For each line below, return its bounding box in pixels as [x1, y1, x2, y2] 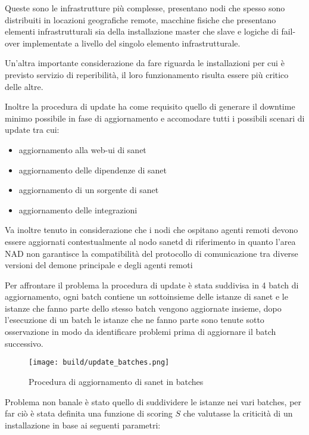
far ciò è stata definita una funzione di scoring [5, 407, 173, 420]
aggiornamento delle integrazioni [18, 203, 138, 216]
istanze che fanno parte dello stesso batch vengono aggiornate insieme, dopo [5, 302, 282, 314]
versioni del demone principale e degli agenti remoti [5, 259, 193, 271]
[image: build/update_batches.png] [29, 358, 170, 367]
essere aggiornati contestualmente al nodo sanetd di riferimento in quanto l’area [5, 235, 296, 247]
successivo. [5, 337, 43, 349]
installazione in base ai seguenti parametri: [5, 418, 161, 431]
